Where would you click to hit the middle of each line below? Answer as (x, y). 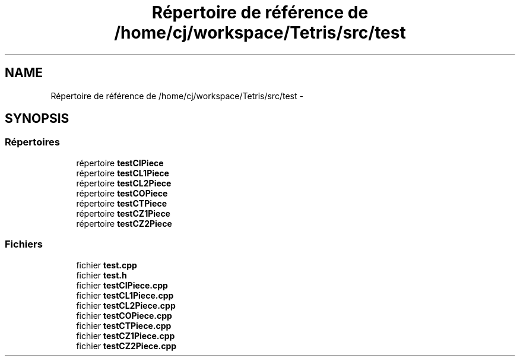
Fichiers (24, 244)
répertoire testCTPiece (121, 203)
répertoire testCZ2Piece (124, 223)
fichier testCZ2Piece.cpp (126, 346)
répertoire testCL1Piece (123, 173)
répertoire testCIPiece (120, 163)
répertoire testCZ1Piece (123, 213)
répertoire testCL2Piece (124, 183)
